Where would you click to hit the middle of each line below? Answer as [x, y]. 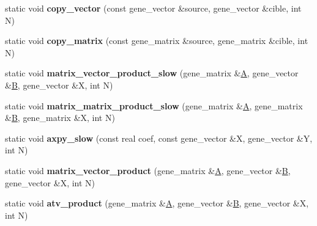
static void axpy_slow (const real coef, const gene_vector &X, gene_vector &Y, [159, 138]
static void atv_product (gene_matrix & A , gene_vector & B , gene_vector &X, [157, 203]
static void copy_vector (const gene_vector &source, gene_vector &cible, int [153, 8]
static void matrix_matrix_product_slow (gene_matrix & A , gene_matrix [154, 105]
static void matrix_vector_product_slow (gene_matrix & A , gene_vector [152, 73]
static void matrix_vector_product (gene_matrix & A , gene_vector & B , [148, 170]
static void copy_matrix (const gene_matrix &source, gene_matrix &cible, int [157, 41]
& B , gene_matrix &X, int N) [60, 118]
